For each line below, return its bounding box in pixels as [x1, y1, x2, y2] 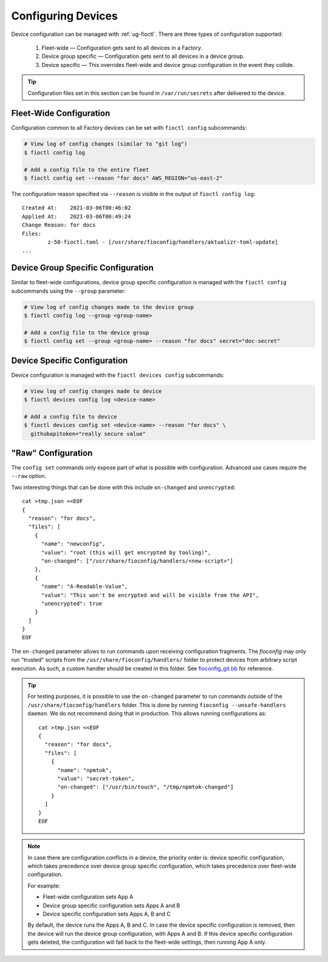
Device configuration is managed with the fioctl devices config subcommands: [11, 371, 225, 379]
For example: [27, 882, 61, 889]
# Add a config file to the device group [24, 329, 149, 336]
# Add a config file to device [24, 413, 118, 420]
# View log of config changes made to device [24, 387, 162, 395]
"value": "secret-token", [57, 775, 135, 782]
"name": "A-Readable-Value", [41, 583, 128, 590]
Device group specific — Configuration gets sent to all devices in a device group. [41, 52, 245, 60]
